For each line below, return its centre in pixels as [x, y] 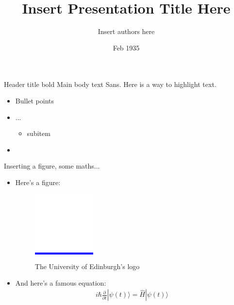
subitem [39, 133]
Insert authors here [126, 31]
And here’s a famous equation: [61, 282]
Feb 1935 [126, 47]
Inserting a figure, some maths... [52, 166]
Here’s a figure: [38, 182]
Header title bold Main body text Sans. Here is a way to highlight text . [110, 84]
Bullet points [35, 100]
